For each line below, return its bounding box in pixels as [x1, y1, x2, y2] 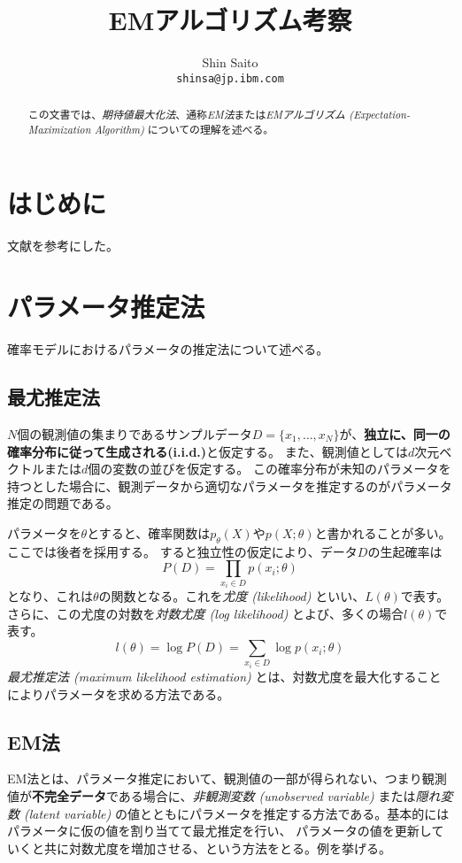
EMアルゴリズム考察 [108, 2, 352, 38]
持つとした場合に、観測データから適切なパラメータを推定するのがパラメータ [7, 476, 452, 495]
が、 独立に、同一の [339, 424, 450, 443]
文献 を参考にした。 [7, 236, 119, 255]
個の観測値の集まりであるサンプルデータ [17, 424, 252, 443]
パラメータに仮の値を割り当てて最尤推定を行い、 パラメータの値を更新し [7, 821, 432, 840]
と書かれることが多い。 [314, 523, 451, 542]
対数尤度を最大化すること [292, 667, 442, 686]
